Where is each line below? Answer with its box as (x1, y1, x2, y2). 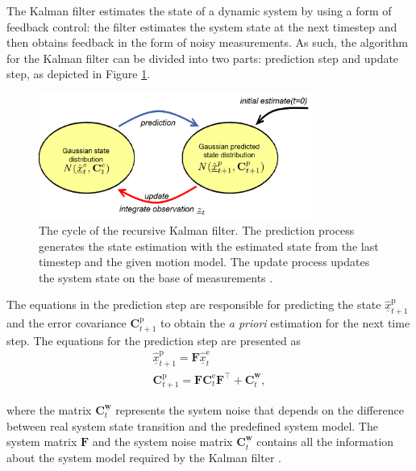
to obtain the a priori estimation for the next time (160, 315, 410, 331)
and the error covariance (6, 315, 127, 331)
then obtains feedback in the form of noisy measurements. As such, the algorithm (6, 34, 408, 51)
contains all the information (256, 433, 394, 450)
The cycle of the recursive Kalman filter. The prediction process (39, 221, 355, 238)
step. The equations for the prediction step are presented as (6, 331, 301, 348)
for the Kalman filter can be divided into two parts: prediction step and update (6, 49, 399, 66)
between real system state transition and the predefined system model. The (6, 417, 378, 434)
